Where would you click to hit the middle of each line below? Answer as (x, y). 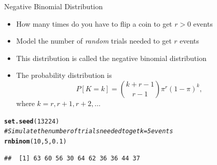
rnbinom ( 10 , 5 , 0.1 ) (35, 141)
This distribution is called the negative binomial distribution (111, 58)
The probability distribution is (64, 75)
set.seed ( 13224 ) (32, 121)
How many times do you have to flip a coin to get (94, 23)
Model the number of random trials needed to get (94, 41)
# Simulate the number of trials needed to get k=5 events (89, 131)
